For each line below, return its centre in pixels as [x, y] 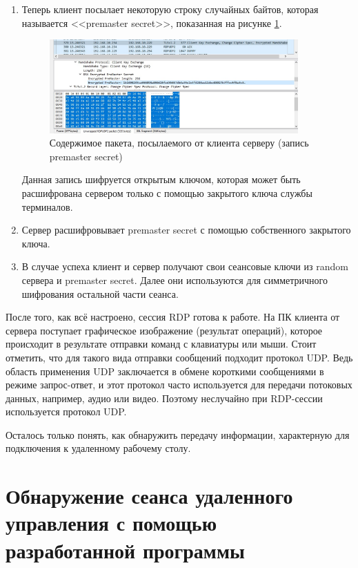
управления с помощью [111, 523]
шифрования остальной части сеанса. [100, 293]
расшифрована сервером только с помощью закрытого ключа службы [167, 192]
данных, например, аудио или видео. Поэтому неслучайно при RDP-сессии [164, 398]
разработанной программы [125, 550]
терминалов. [47, 206]
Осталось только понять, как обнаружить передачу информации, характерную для [178, 434]
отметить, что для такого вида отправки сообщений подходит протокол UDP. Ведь [179, 357]
